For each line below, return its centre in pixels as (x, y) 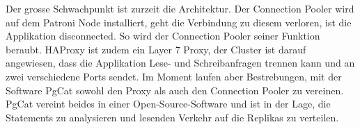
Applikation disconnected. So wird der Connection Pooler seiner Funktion (163, 36)
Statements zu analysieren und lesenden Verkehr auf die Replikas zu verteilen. (172, 117)
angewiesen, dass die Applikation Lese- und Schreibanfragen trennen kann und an (180, 63)
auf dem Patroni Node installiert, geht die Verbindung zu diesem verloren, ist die (179, 22)
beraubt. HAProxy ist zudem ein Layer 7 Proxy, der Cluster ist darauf (156, 49)
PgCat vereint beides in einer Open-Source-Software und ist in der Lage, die (168, 104)
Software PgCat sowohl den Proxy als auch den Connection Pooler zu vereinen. (175, 90)
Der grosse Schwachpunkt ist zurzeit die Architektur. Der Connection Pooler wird (180, 8)
